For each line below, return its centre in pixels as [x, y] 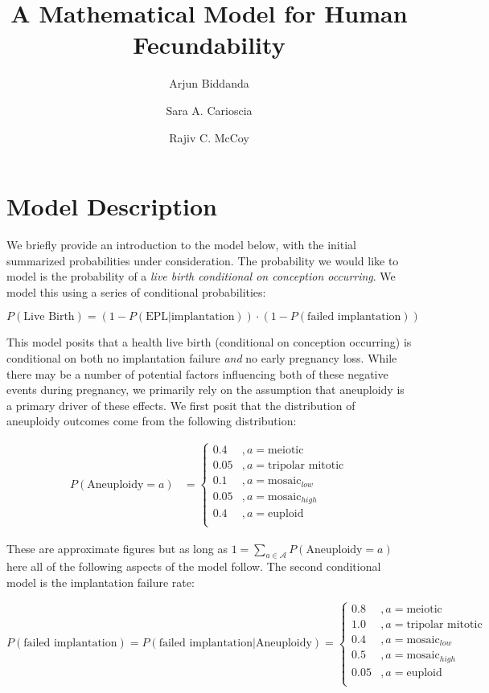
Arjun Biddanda [209, 83]
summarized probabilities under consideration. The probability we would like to [203, 260]
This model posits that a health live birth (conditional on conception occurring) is [209, 342]
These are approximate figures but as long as [117, 548]
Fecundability [209, 45]
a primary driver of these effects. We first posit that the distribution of [181, 405]
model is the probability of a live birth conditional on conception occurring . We [201, 276]
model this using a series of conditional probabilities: [136, 291]
